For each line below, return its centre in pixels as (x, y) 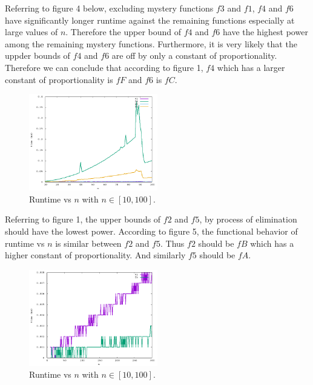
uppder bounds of (38, 55)
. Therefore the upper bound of (124, 32)
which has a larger (251, 67)
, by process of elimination (248, 219)
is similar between (88, 243)
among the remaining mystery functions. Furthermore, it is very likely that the (151, 43)
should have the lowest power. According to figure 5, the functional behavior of (151, 231)
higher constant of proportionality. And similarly (95, 255)
